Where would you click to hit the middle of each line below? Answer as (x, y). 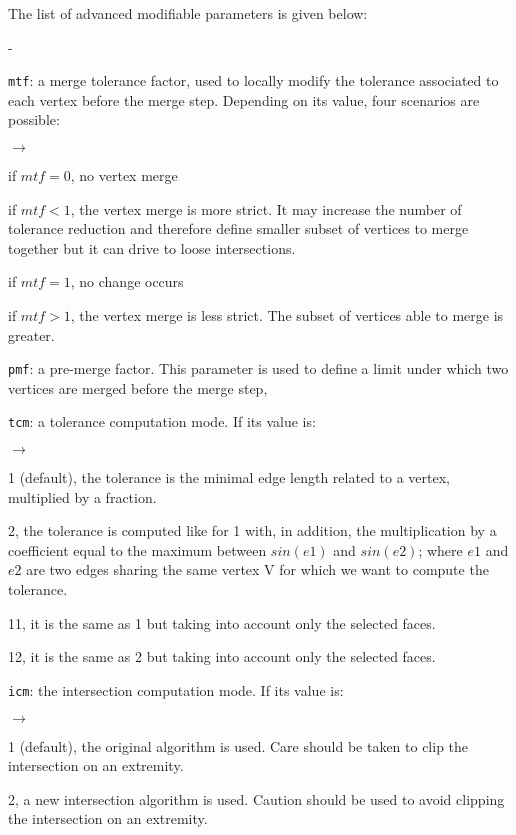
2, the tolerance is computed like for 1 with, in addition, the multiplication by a (252, 530)
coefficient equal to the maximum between (137, 549)
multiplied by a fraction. (82, 496)
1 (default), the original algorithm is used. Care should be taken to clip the (238, 745)
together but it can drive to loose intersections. (152, 247)
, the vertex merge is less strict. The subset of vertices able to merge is (287, 315)
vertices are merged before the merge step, (138, 387)
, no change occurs (127, 281)
